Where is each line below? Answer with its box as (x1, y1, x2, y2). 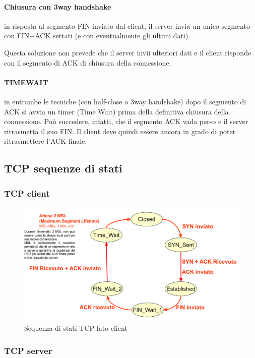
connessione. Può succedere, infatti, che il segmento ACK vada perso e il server (4, 116, 248, 127)
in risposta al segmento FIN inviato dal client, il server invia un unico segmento (4, 20, 250, 31)
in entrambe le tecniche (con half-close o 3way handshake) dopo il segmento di (4, 96, 246, 106)
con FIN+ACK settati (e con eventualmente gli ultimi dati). (4, 30, 190, 41)
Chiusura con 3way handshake (4, 1, 111, 12)
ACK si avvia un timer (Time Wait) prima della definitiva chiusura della (4, 106, 229, 116)
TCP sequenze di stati (4, 160, 122, 176)
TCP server (4, 344, 52, 356)
